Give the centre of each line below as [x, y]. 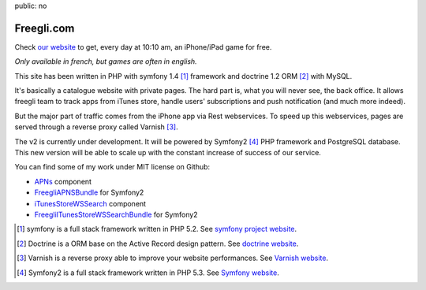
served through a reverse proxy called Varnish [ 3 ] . [96, 127]
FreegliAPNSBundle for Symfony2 [89, 192]
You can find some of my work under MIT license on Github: [112, 167]
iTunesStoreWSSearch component [90, 203]
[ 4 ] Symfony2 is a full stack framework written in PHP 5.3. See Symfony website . [148, 273]
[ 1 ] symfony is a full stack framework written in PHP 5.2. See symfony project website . [157, 229]
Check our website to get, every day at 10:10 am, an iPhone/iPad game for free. [143, 46]
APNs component [63, 181]
